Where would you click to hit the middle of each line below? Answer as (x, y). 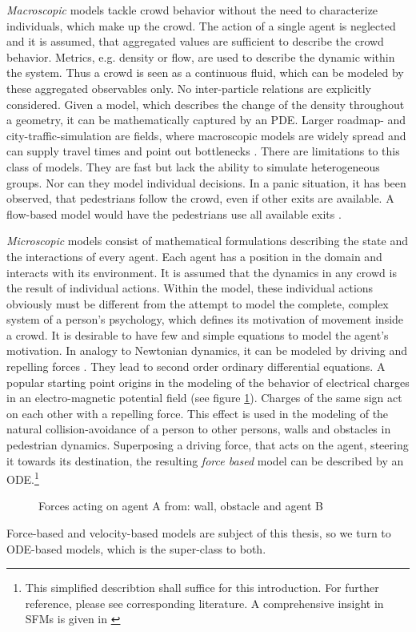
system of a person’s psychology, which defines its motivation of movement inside (205, 319)
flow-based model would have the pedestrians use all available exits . (174, 213)
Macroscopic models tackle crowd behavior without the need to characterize (192, 10)
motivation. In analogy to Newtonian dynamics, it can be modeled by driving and (207, 350)
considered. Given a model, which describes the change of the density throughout (206, 104)
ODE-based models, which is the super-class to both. (136, 548)
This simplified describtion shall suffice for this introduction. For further (202, 588)
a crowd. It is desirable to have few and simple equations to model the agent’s (198, 334)
